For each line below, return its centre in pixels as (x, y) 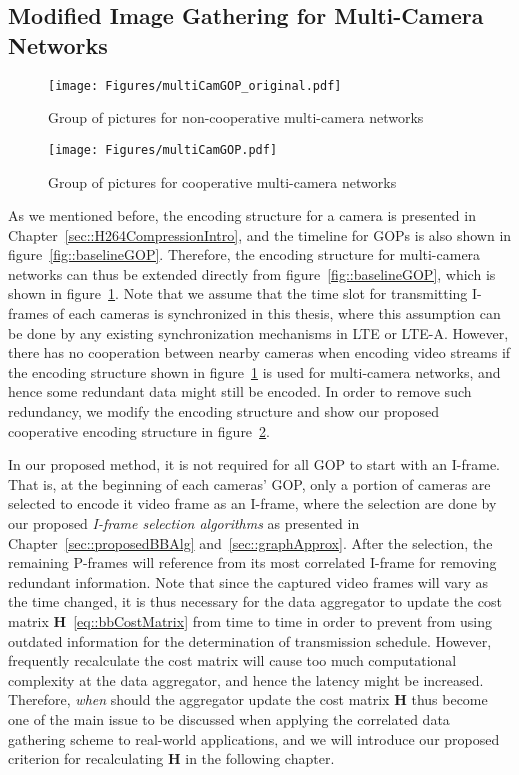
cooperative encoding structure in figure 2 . (139, 430)
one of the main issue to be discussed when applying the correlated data (229, 718)
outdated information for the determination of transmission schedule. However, (250, 640)
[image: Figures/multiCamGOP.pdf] (163, 149)
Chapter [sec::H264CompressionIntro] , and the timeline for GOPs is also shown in (260, 234)
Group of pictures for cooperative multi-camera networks (222, 181)
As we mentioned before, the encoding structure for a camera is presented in (242, 215)
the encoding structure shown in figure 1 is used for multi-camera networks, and (254, 371)
